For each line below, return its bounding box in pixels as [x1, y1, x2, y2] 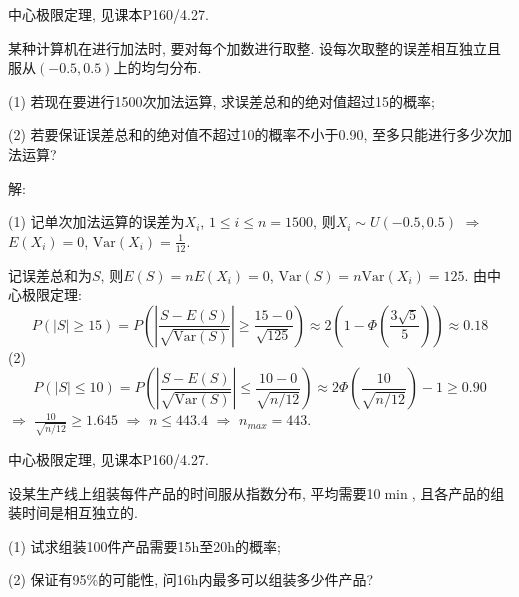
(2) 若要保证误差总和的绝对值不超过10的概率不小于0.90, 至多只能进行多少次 [8, 124, 498, 145]
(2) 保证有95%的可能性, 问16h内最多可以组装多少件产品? [8, 569, 374, 590]
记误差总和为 [8, 264, 92, 285]
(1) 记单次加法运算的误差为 [8, 211, 185, 232]
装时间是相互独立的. [8, 502, 138, 523]
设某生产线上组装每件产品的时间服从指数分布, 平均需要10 [8, 482, 381, 503]
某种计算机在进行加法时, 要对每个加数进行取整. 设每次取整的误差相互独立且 [8, 37, 502, 58]
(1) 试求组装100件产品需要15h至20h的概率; [8, 535, 282, 556]
